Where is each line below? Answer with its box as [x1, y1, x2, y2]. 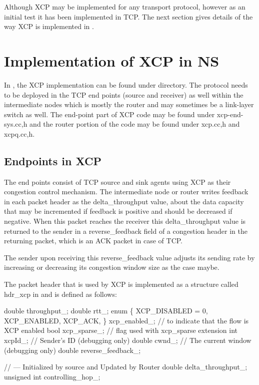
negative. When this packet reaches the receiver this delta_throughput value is [4, 216, 246, 226]
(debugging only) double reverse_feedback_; [4, 344, 141, 355]
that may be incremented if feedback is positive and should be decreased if [4, 206, 232, 216]
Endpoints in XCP [4, 153, 101, 168]
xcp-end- [216, 109, 243, 119]
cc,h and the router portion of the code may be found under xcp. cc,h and [15, 119, 240, 129]
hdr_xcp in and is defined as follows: [4, 288, 117, 299]
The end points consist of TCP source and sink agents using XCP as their [4, 176, 231, 187]
